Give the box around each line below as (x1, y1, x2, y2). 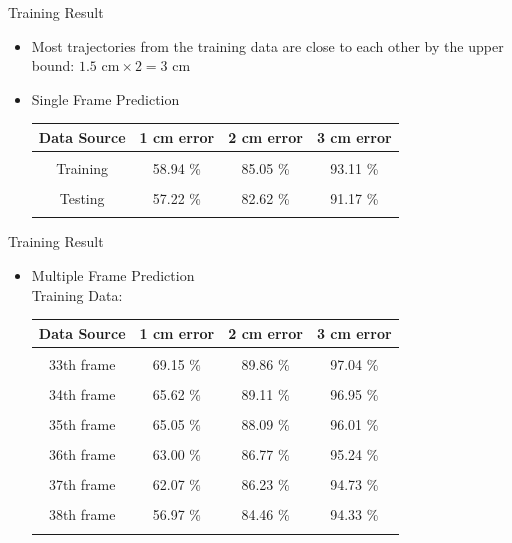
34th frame (48, 383, 116, 404)
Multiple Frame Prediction (31, 265, 195, 285)
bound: (31, 55, 75, 76)
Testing (59, 188, 105, 209)
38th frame (48, 504, 116, 525)
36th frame (48, 444, 116, 465)
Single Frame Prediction (31, 88, 180, 109)
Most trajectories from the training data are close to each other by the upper (31, 35, 504, 56)
